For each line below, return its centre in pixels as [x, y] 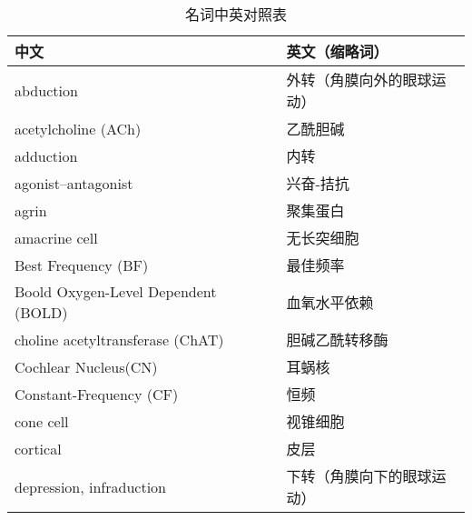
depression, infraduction [90, 486]
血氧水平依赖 [330, 302]
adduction [46, 155]
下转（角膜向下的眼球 [359, 476]
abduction [46, 90]
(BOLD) [41, 312]
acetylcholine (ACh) [78, 128]
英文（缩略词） [337, 51]
